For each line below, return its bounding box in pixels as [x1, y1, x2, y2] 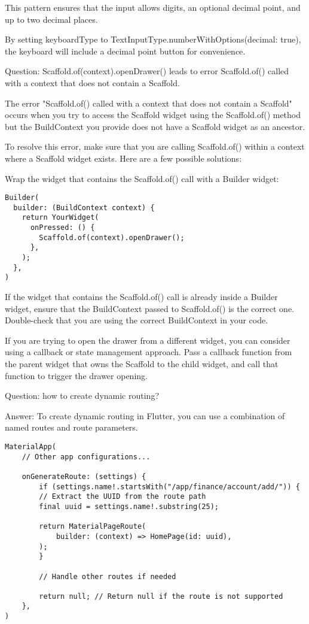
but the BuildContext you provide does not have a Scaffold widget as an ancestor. [5, 120, 305, 132]
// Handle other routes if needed [39, 572, 176, 581]
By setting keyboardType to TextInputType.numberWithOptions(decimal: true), [5, 33, 301, 46]
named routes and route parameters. [5, 421, 138, 434]
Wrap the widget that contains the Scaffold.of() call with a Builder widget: [5, 172, 279, 184]
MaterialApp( [5, 442, 56, 451]
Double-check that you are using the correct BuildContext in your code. [5, 314, 268, 326]
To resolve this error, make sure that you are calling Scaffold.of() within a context [5, 140, 305, 153]
